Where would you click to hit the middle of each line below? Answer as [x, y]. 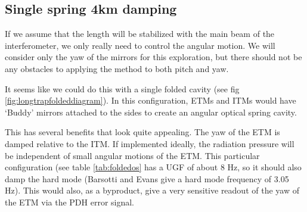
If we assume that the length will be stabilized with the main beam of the [140, 34]
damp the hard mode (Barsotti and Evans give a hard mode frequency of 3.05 [147, 178]
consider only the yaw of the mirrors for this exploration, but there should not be [153, 57]
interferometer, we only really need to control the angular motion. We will [140, 45]
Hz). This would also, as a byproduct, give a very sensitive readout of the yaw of [152, 190]
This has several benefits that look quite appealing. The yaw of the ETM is [142, 132]
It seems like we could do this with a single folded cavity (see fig [122, 88]
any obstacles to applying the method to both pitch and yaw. [117, 68]
